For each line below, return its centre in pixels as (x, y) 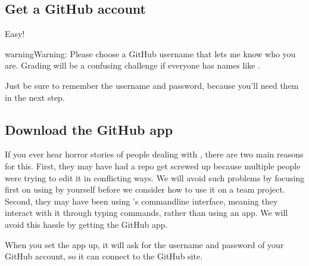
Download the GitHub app (89, 129)
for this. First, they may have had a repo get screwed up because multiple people (153, 166)
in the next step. (35, 97)
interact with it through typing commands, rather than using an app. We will (146, 213)
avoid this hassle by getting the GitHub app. (86, 224)
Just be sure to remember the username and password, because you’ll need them (152, 85)
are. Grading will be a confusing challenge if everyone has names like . (132, 65)
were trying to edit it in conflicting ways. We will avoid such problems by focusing (155, 177)
